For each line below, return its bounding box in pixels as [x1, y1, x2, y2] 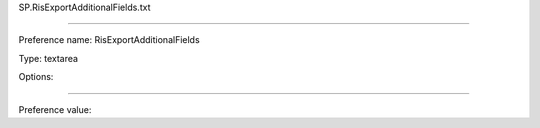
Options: [18, 71, 54, 83]
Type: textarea [18, 52, 79, 64]
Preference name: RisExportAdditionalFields [18, 34, 200, 46]
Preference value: [18, 103, 92, 115]
